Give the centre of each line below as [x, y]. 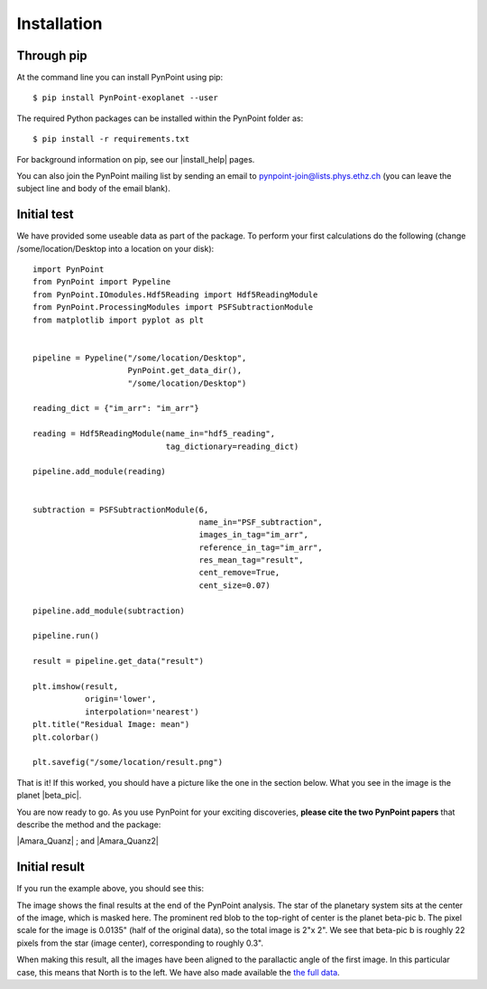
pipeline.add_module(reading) [100, 471]
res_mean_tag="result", [251, 560]
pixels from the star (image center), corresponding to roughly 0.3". [140, 943]
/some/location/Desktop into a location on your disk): [115, 248]
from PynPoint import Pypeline [102, 282]
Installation [60, 23]
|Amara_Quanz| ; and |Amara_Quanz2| [88, 841]
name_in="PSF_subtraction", [261, 522]
